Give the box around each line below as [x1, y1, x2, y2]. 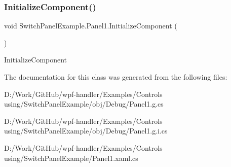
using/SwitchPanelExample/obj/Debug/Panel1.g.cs [4, 98, 164, 109]
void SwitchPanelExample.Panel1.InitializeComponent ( [4, 20, 177, 31]
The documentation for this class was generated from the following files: [4, 72, 227, 82]
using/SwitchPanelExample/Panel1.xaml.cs [4, 152, 138, 163]
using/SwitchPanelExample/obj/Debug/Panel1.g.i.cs [4, 125, 168, 136]
